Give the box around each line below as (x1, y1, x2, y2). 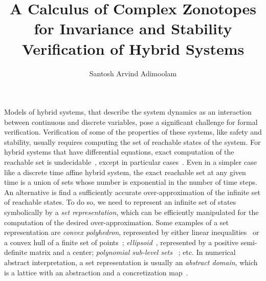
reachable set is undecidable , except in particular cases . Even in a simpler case (4, 157, 257, 167)
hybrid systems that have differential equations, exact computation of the (4, 146, 234, 157)
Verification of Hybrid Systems (21, 38, 245, 59)
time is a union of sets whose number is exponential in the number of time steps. (4, 177, 257, 187)
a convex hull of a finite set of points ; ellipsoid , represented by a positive (4, 236, 239, 247)
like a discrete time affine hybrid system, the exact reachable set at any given (4, 166, 246, 177)
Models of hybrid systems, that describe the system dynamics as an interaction (4, 106, 252, 117)
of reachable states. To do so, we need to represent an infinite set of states (4, 197, 236, 207)
